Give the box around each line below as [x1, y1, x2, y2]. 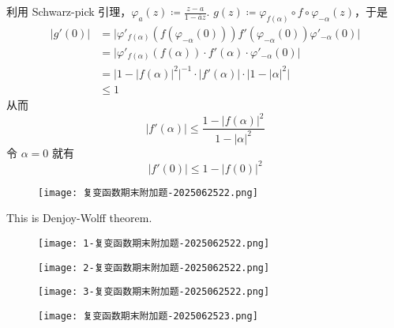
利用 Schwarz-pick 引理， [6, 3, 132, 19]
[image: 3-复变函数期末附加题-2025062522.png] [38, 286, 270, 298]
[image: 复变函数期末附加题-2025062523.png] [38, 310, 258, 322]
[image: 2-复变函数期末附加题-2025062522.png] [38, 262, 270, 273]
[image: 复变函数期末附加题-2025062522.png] [38, 187, 258, 198]
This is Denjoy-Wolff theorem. [6, 209, 152, 226]
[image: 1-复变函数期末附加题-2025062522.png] [38, 237, 270, 249]
